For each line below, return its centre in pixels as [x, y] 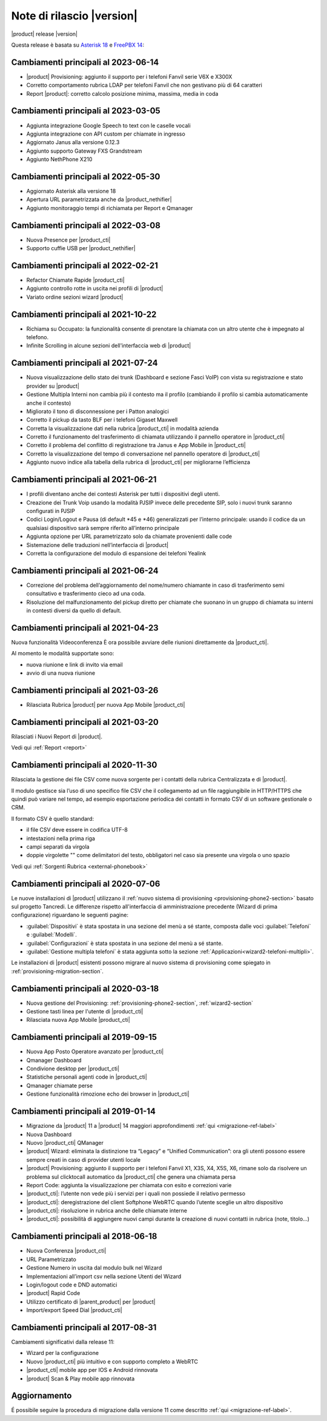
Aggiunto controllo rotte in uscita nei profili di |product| [95, 288]
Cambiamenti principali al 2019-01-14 [83, 1111]
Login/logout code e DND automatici [72, 1285]
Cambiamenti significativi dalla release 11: [63, 1342]
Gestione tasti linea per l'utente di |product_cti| [85, 1012]
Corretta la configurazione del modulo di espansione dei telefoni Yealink [116, 553]
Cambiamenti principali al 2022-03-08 [86, 225]
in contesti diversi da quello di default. [74, 610]
